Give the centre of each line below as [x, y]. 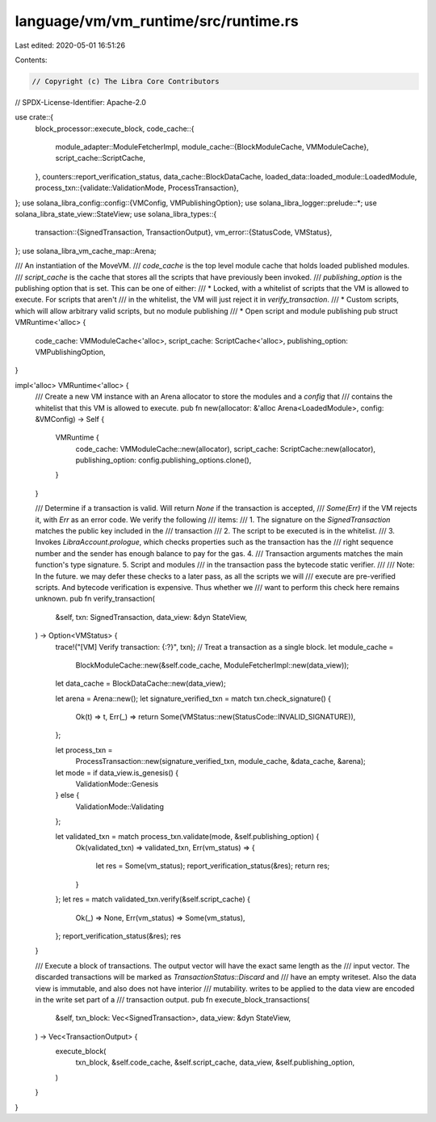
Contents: [31, 60]
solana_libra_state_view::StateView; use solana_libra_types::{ [116, 214]
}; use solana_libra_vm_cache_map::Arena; [86, 251]
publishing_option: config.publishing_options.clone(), [163, 460]
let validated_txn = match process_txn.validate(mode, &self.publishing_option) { [187, 836]
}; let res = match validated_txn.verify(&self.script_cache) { [153, 899]
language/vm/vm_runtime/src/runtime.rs [157, 21]
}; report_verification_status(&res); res [118, 936]
